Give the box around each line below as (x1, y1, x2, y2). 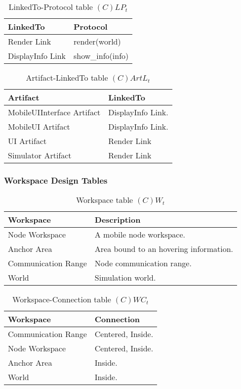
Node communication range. (94, 257, 192, 269)
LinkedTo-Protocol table (8, 1, 93, 12)
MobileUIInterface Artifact (8, 106, 101, 118)
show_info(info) (74, 50, 129, 61)
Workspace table (76, 194, 133, 206)
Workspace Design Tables (4, 174, 108, 186)
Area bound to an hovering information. (94, 243, 233, 255)
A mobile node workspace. (94, 229, 186, 241)
